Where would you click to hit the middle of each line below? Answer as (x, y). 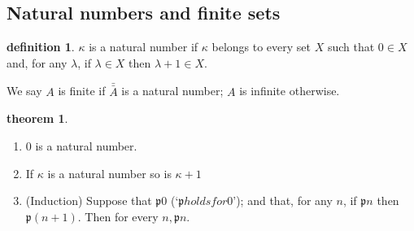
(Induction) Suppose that (89, 200)
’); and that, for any (283, 200)
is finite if (82, 91)
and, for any (37, 62)
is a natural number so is (109, 173)
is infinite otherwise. (290, 91)
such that (351, 47)
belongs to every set (261, 47)
